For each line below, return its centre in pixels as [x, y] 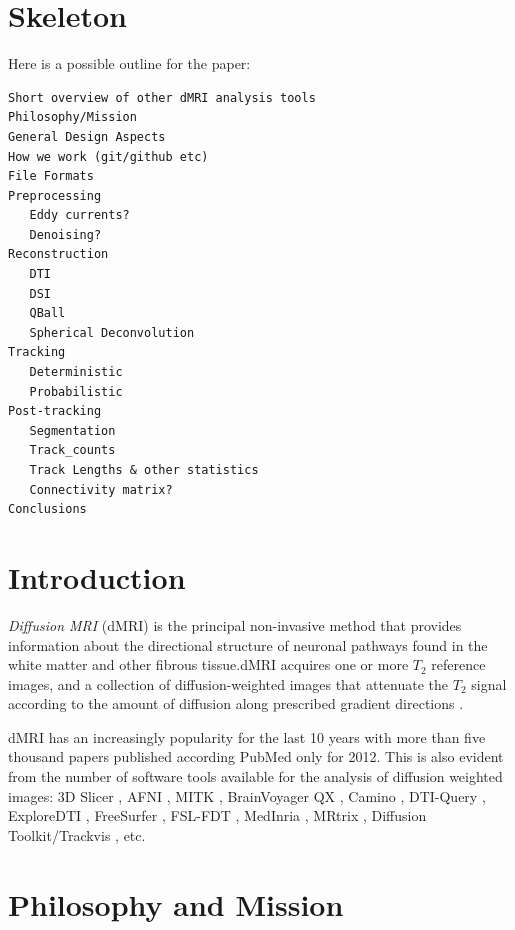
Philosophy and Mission [176, 903]
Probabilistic [76, 391]
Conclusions [47, 509]
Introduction [97, 576]
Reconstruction [58, 254]
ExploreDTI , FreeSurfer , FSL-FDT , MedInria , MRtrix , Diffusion [217, 815]
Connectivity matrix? [101, 489]
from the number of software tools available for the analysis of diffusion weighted [255, 776]
